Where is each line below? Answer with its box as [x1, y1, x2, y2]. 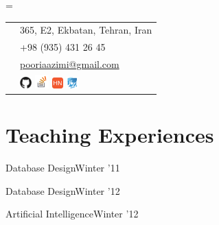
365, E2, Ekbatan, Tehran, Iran [20, 23, 152, 37]
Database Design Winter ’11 [5, 161, 120, 175]
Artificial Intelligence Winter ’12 [5, 206, 139, 221]
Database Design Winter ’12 [5, 183, 120, 198]
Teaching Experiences [5, 121, 214, 149]
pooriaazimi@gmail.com [20, 57, 119, 71]
